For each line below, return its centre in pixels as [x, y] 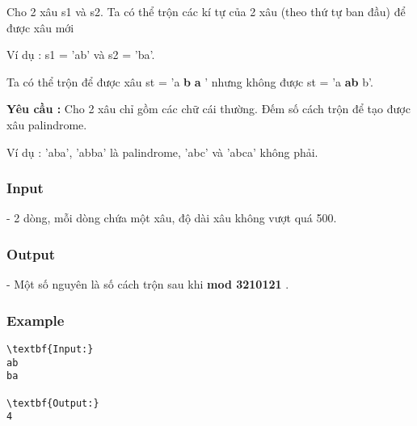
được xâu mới [40, 27]
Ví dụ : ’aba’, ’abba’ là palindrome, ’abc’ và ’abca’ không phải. [162, 152]
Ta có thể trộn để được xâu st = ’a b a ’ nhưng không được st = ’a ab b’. [190, 81]
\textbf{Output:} [53, 403]
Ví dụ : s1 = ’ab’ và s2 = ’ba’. [81, 55]
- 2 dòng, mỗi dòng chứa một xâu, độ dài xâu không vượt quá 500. [172, 218]
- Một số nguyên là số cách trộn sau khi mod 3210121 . [148, 284]
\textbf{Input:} [50, 349]
